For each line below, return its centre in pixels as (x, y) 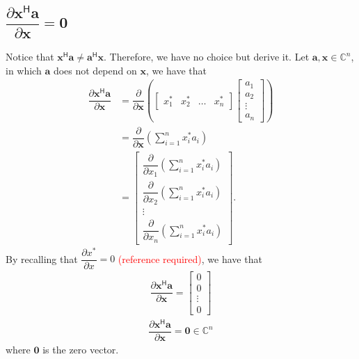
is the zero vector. (81, 350)
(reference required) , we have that (190, 258)
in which (24, 70)
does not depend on (95, 70)
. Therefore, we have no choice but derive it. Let (207, 57)
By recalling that (42, 258)
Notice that (30, 57)
